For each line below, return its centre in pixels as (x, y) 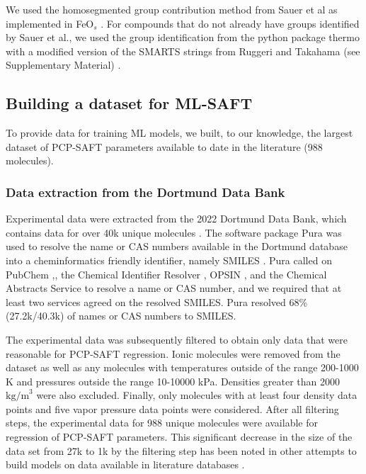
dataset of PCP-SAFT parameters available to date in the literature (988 (164, 146)
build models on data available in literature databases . (125, 464)
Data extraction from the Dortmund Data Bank (145, 192)
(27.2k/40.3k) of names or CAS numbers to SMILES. (121, 316)
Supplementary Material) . (63, 65)
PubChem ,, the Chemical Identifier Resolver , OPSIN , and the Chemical (166, 274)
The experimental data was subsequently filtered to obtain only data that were (177, 339)
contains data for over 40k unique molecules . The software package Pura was (174, 232)
